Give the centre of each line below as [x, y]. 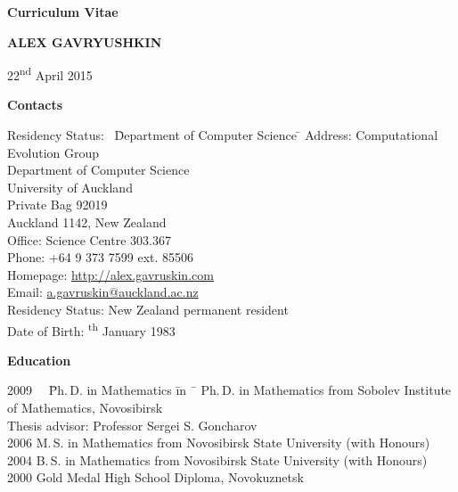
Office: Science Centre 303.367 [89, 239]
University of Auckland [70, 187]
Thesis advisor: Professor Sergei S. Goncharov [132, 425]
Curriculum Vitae [63, 12]
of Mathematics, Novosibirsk [85, 407]
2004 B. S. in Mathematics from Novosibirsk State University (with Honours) [217, 459]
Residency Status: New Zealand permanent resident [148, 309]
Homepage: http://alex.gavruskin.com [110, 274]
